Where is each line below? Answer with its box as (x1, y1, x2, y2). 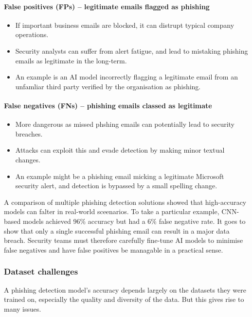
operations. (15, 29, 49, 40)
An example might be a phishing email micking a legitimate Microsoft (15, 171, 224, 181)
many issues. (4, 303, 41, 314)
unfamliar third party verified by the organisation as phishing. (15, 81, 201, 91)
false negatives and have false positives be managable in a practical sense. (4, 244, 223, 255)
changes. (15, 154, 40, 164)
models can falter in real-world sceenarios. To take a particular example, (4, 206, 219, 217)
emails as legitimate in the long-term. (15, 55, 127, 65)
